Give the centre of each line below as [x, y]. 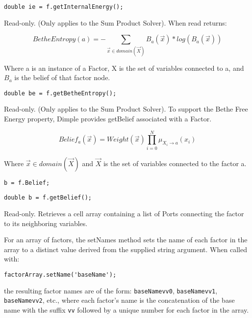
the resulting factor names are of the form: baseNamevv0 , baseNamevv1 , [111, 290]
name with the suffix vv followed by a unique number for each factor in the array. [126, 309]
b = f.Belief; [27, 183]
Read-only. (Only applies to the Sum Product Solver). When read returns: [115, 22]
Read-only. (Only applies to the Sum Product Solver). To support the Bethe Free [126, 109]
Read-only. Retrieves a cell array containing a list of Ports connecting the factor [124, 214]
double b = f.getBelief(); [48, 198]
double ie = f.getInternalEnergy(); [64, 7]
